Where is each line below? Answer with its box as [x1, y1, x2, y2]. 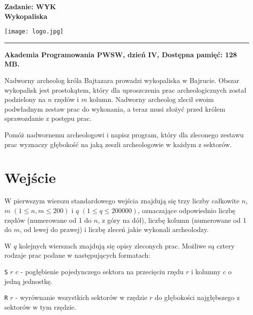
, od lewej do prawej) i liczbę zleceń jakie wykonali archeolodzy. [19, 224, 209, 234]
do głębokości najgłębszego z [154, 292, 240, 302]
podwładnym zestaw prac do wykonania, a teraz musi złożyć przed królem [4, 103, 225, 114]
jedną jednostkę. [4, 276, 52, 286]
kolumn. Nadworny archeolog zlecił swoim [89, 94, 214, 104]
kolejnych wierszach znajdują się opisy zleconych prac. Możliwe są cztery [18, 240, 235, 250]
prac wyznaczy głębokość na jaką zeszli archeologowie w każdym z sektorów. [4, 139, 232, 149]
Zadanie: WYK [4, 1, 56, 11]
